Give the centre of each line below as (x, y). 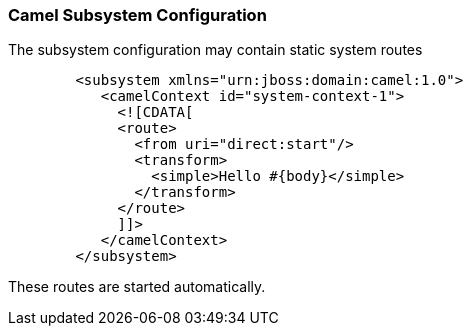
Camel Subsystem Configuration (137, 15)
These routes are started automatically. (137, 287)
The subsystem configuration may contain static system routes (215, 50)
